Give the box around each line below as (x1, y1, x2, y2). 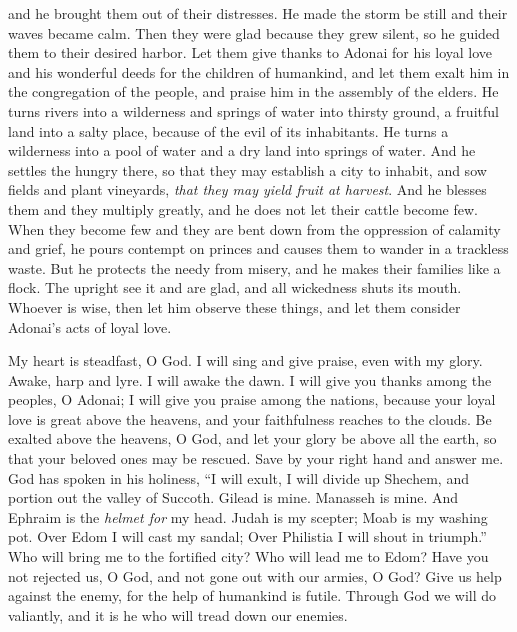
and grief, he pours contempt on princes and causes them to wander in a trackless (8, 238, 509, 259)
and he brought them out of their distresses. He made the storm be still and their (8, 3, 508, 23)
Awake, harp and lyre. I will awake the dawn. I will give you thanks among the (8, 369, 492, 390)
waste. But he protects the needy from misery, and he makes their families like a (8, 257, 501, 278)
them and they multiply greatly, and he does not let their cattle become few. (8, 198, 478, 219)
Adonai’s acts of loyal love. (8, 316, 172, 337)
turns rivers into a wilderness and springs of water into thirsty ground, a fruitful (8, 100, 499, 121)
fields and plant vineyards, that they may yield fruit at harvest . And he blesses (8, 179, 487, 200)
